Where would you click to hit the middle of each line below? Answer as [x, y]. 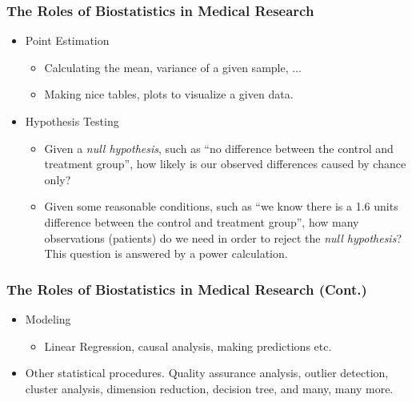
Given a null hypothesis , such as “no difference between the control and [219, 148]
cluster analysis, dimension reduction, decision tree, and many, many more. [209, 388]
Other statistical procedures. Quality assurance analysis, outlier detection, [207, 373]
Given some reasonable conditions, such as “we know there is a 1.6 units [221, 206]
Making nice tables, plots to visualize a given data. [169, 94]
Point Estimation [67, 40]
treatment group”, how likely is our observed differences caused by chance [225, 164]
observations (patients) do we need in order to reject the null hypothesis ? [223, 237]
